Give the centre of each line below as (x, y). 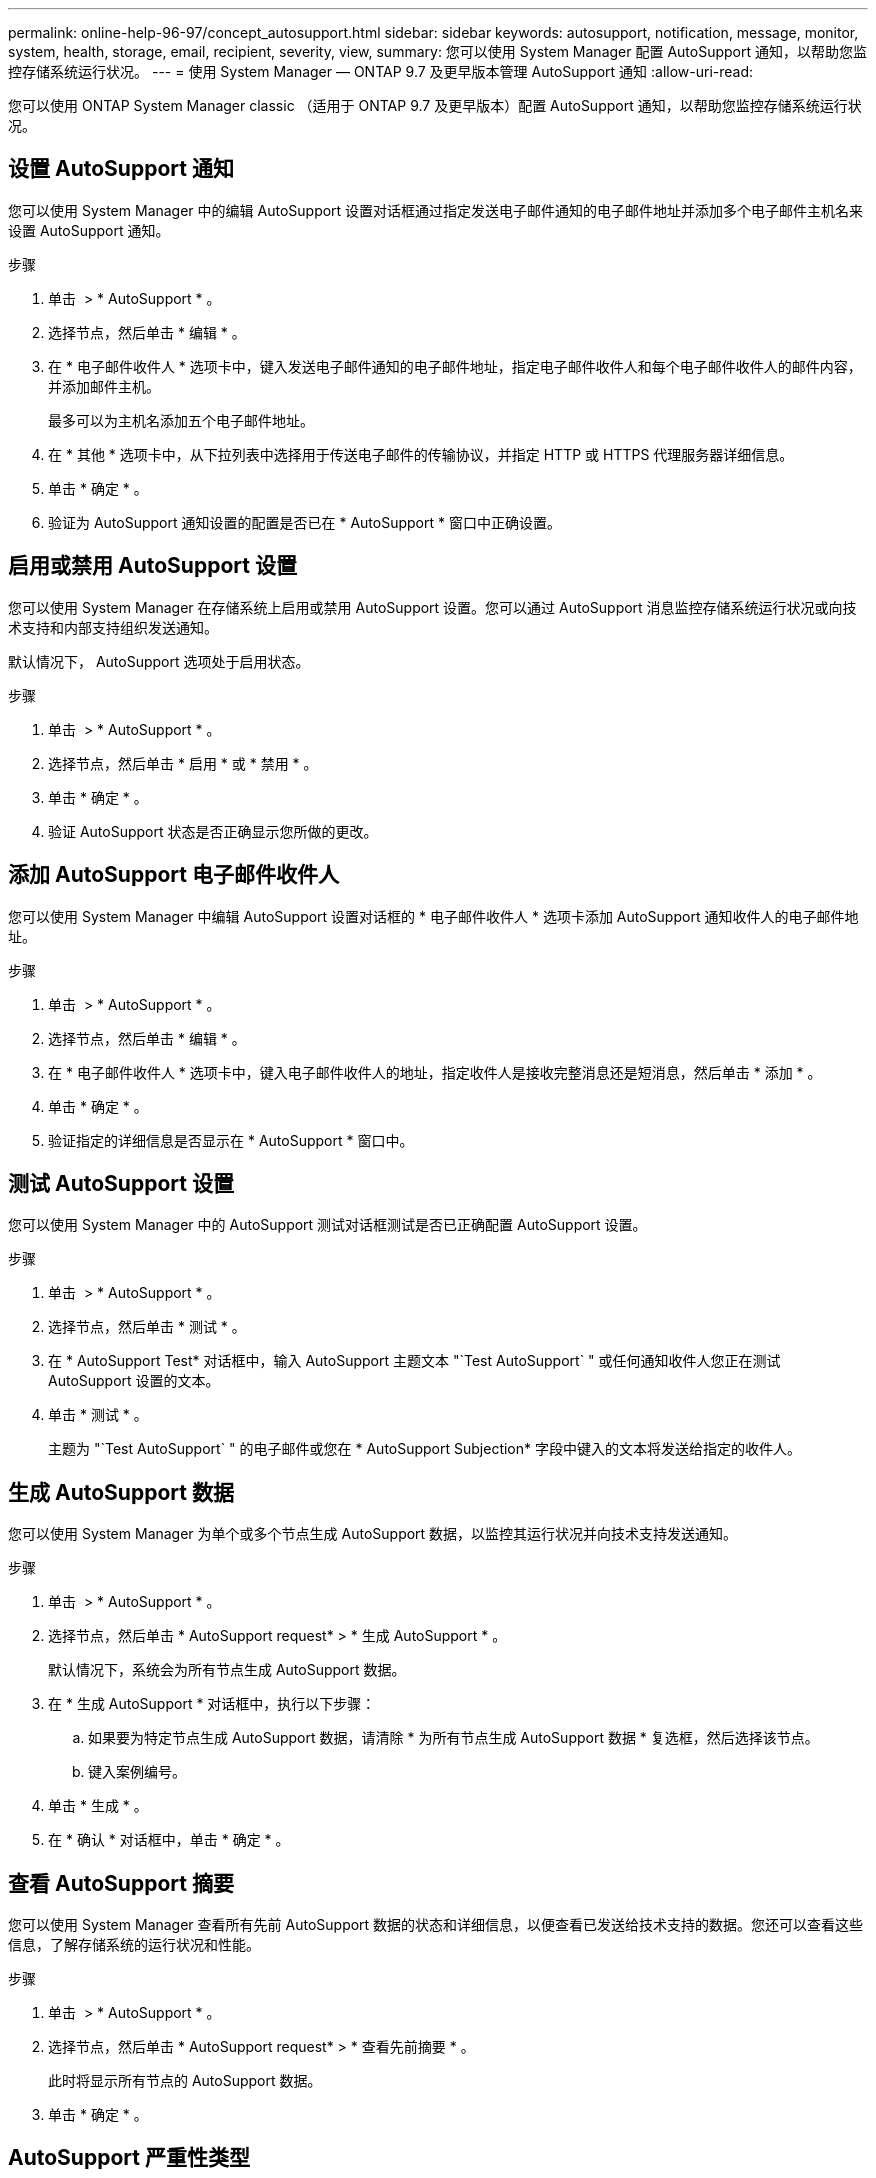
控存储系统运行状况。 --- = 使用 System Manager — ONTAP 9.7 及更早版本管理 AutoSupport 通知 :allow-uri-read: (381, 71)
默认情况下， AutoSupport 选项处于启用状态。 (159, 661)
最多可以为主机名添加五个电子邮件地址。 (181, 420)
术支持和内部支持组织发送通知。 (113, 627)
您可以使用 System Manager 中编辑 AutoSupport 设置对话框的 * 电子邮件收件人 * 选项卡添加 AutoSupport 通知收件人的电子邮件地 (433, 916)
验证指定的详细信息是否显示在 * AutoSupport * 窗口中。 (231, 1140)
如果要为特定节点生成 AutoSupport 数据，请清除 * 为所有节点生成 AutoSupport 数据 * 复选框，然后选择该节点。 (453, 1738)
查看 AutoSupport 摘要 (121, 1883)
